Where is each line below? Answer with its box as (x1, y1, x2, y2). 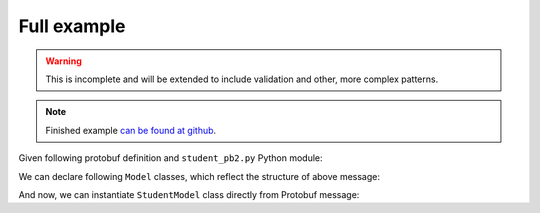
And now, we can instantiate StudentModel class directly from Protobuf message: (18, 188, 360, 200)
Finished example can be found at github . (45, 124, 217, 136)
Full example (18, 15, 126, 37)
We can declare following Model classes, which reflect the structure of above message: (18, 170, 380, 182)
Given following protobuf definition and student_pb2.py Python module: (18, 152, 324, 164)
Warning (45, 55, 82, 67)
